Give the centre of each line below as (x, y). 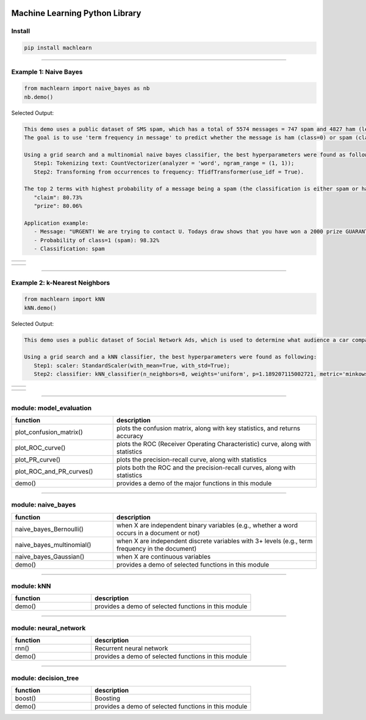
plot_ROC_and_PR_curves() (54, 471)
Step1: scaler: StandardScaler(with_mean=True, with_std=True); (132, 366)
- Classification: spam (69, 249)
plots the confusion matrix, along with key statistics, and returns (208, 428)
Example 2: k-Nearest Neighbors (61, 282)
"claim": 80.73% (58, 197)
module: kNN (31, 586)
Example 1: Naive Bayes (47, 72)
